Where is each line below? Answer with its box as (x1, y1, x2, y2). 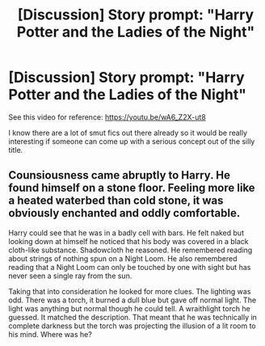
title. (8, 145, 23, 154)
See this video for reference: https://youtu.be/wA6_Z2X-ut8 (8, 112, 206, 122)
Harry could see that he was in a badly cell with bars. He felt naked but (8, 228, 245, 238)
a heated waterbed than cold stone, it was (8, 194, 224, 208)
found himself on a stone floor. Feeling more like (8, 181, 256, 195)
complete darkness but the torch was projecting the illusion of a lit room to (8, 321, 256, 331)
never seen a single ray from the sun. (8, 271, 132, 281)
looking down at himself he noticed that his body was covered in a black (8, 236, 249, 246)
